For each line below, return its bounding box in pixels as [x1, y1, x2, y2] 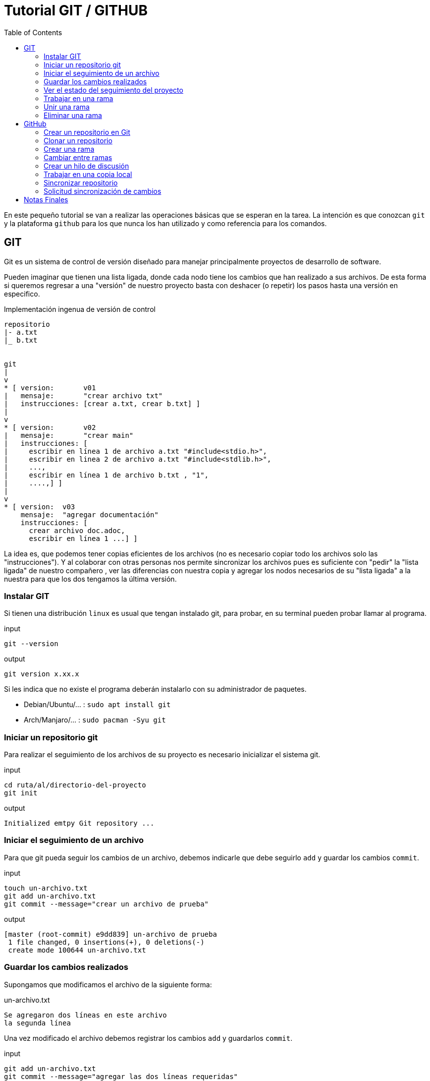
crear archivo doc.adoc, [29, 526, 125, 535]
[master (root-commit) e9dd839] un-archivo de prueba [4, 930, 217, 938]
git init [4, 789, 38, 797]
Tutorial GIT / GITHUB [4, 2, 148, 19]
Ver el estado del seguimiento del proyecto [44, 85, 183, 94]
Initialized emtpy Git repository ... [4, 819, 155, 828]
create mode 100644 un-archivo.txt [8, 946, 146, 954]
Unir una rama [44, 102, 90, 111]
